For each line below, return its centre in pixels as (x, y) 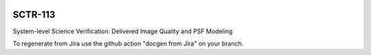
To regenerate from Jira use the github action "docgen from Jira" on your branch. (128, 43)
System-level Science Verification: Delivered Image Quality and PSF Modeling (123, 31)
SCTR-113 (34, 15)
